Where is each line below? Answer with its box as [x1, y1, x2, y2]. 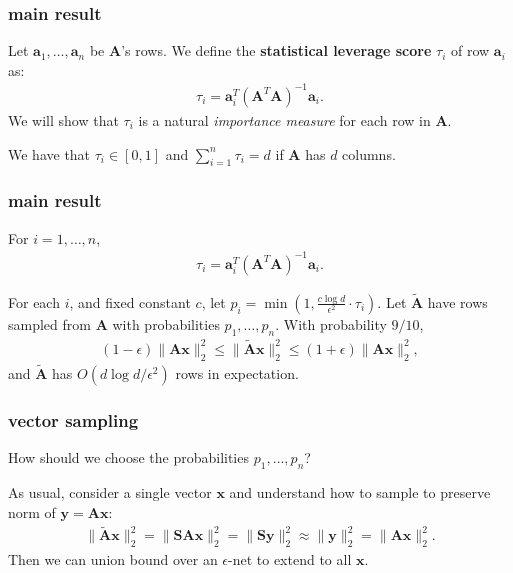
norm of [8, 501, 56, 522]
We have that [8, 143, 91, 164]
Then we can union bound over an [8, 549, 218, 570]
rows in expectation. [175, 362, 299, 383]
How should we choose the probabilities [8, 447, 249, 468]
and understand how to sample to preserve [229, 481, 491, 502]
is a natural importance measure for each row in [138, 109, 431, 130]
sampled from [8, 313, 91, 334]
